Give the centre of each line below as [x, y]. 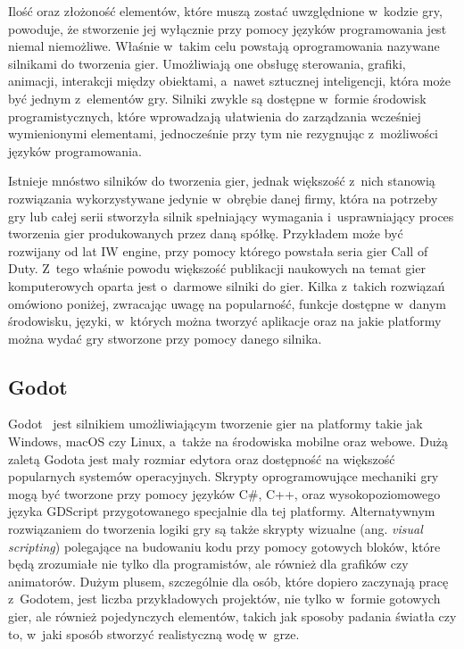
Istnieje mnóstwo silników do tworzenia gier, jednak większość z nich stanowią [222, 181]
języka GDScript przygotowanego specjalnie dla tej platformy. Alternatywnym [222, 511]
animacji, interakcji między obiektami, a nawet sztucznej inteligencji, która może [229, 81]
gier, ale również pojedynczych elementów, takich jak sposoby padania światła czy [232, 616]
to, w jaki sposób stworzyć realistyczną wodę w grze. [154, 633]
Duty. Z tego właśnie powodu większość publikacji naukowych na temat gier [217, 268]
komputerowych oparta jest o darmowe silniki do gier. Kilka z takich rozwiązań [227, 285]
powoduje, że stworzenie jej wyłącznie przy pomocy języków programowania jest [228, 28]
